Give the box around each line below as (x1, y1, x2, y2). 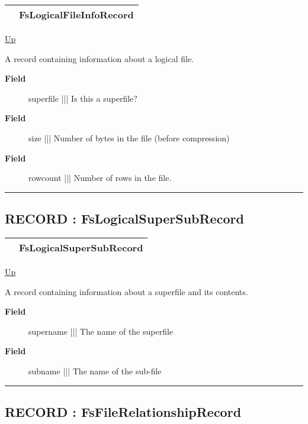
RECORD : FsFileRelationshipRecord (5, 402, 242, 420)
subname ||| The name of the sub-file (28, 364, 162, 377)
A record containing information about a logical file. (5, 52, 194, 64)
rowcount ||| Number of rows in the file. (28, 171, 172, 184)
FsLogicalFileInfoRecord (19, 8, 134, 21)
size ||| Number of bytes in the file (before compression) (28, 131, 230, 144)
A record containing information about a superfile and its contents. (5, 285, 248, 297)
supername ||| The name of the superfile (28, 325, 174, 337)
